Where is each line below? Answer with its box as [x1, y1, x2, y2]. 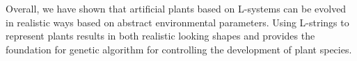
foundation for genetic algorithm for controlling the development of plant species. [6, 42, 352, 56]
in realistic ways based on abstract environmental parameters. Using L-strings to [6, 15, 349, 29]
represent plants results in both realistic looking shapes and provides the [6, 28, 315, 43]
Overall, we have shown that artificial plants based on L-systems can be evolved [6, 1, 347, 15]
